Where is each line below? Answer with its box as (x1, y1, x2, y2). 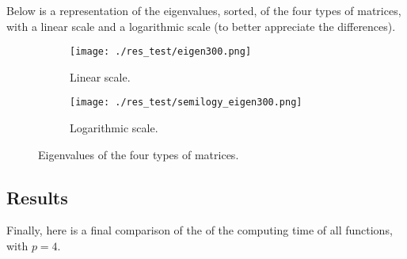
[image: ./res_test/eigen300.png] (70, 46, 252, 58)
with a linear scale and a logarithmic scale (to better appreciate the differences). (6, 17, 396, 34)
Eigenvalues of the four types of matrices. (38, 146, 239, 162)
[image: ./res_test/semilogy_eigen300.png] (70, 97, 302, 109)
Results (6, 185, 68, 209)
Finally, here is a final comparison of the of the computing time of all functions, (6, 222, 393, 238)
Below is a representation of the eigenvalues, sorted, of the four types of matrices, (6, 2, 401, 18)
